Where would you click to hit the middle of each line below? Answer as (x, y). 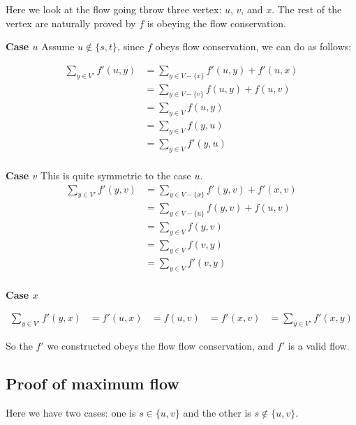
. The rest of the (307, 9)
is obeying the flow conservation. (216, 23)
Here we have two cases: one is (71, 412)
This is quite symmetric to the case (116, 175)
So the (19, 346)
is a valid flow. (319, 346)
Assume (58, 46)
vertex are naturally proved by (71, 23)
